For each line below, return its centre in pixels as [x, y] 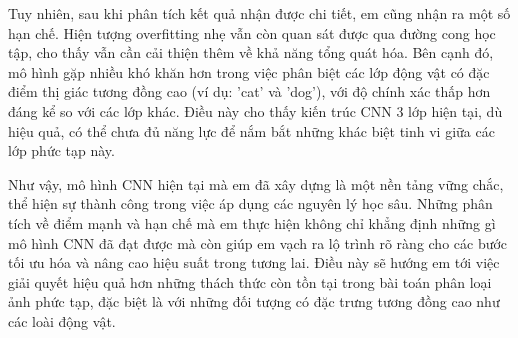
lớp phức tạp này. [61, 150]
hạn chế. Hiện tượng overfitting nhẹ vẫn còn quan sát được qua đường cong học [252, 32]
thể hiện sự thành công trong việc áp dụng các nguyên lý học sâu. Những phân [250, 203]
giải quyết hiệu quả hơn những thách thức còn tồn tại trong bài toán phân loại [250, 281]
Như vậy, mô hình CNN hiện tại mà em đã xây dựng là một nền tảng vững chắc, [256, 183]
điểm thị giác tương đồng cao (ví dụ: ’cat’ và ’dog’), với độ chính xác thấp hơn [249, 91]
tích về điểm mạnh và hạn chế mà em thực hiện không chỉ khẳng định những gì [252, 222]
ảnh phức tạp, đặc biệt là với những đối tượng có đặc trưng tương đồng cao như [254, 301]
